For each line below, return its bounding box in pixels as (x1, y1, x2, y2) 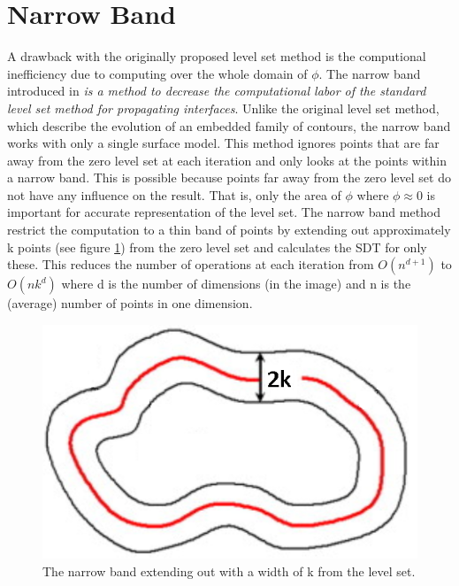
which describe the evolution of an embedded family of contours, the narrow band (7, 116, 451, 135)
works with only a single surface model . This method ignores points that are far (7, 134, 440, 152)
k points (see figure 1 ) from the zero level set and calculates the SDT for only (7, 237, 427, 256)
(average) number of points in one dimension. (7, 294, 253, 312)
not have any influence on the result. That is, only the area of (7, 185, 341, 204)
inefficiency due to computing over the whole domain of (7, 64, 308, 82)
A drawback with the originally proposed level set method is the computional (7, 47, 426, 66)
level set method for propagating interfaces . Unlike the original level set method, (7, 98, 440, 117)
